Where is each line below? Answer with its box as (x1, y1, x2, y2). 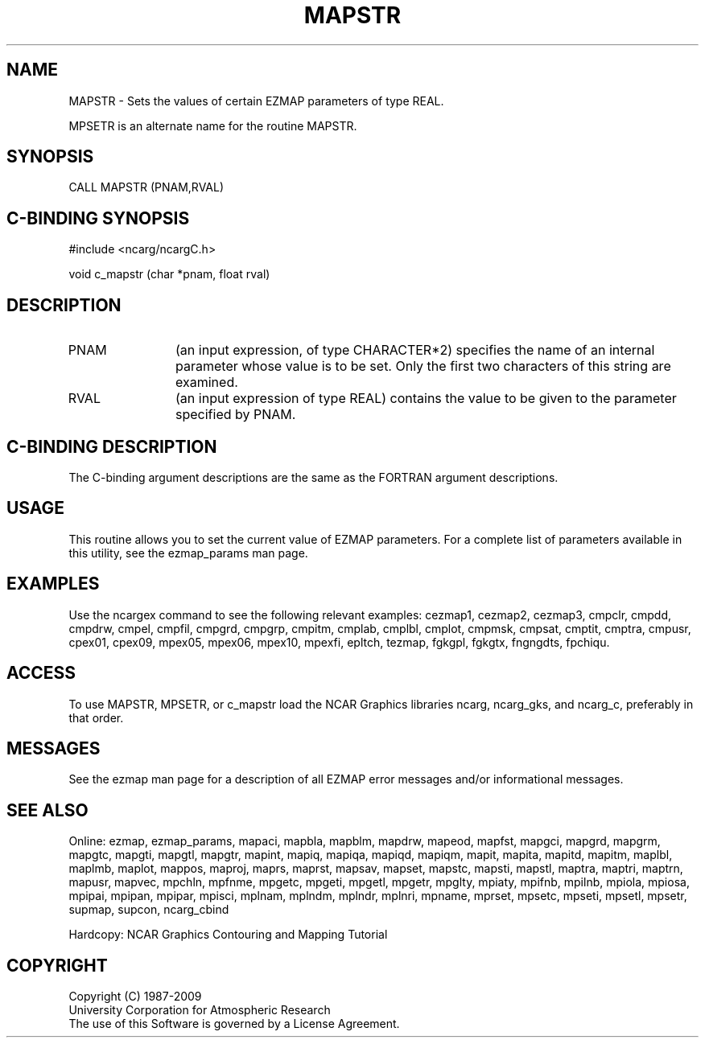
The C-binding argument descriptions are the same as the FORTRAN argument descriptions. (68, 470, 559, 484)
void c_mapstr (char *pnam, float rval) (68, 267, 270, 282)
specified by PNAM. (175, 406, 296, 423)
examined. (175, 374, 238, 391)
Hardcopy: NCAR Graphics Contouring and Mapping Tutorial (68, 927, 388, 942)
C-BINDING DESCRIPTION (6, 436, 217, 457)
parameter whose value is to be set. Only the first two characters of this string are (175, 358, 671, 375)
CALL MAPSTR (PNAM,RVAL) (68, 180, 225, 195)
